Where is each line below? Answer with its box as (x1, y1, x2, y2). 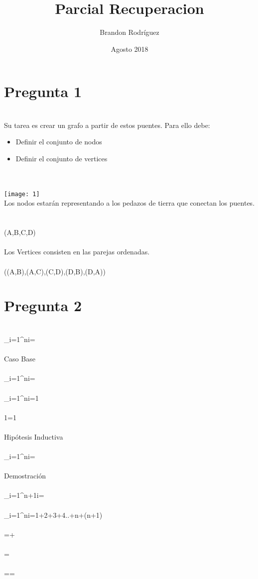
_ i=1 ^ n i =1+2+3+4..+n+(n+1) (4, 509, 103, 520)
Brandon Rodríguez (100, 27, 159, 37)
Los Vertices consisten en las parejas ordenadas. (4, 246, 150, 257)
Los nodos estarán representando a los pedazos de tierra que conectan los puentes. (4, 198, 255, 208)
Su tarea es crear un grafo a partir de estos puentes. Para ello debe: (4, 119, 210, 130)
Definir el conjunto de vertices (15, 153, 108, 164)
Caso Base (4, 353, 35, 364)
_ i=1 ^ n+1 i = (4, 490, 44, 500)
